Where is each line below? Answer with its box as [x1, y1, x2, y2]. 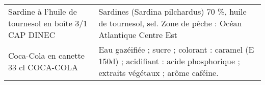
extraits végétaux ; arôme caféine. [98, 67, 219, 78]
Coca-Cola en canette [8, 49, 85, 61]
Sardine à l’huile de [8, 6, 77, 17]
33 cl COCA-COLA [8, 61, 78, 73]
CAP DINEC [8, 29, 56, 40]
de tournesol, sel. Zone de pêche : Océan [98, 17, 242, 29]
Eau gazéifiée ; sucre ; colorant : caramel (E [98, 44, 254, 55]
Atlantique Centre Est [98, 29, 177, 40]
